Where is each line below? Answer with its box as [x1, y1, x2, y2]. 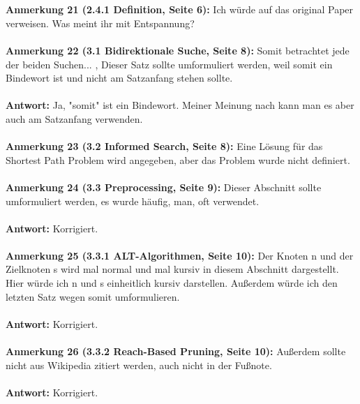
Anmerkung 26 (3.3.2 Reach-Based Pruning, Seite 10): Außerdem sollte [6, 344, 346, 359]
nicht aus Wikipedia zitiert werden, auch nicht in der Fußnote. [6, 357, 272, 372]
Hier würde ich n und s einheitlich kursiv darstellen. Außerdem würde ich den [6, 276, 338, 290]
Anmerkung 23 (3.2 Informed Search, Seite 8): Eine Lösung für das [6, 139, 323, 154]
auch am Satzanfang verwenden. [6, 111, 143, 126]
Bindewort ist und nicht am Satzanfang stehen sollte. [6, 70, 233, 85]
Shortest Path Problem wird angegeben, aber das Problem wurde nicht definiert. [6, 152, 350, 167]
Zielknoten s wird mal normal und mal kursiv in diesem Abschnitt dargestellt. [6, 262, 339, 276]
